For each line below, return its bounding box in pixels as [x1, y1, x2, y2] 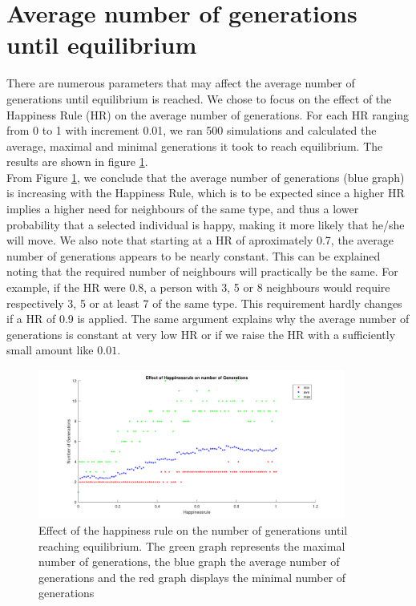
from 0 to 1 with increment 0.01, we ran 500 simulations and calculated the [6, 122, 377, 139]
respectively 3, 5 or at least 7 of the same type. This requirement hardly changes [6, 294, 402, 311]
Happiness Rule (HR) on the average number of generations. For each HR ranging [6, 106, 410, 123]
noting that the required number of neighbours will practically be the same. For [6, 263, 398, 280]
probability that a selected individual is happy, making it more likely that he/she [6, 216, 405, 232]
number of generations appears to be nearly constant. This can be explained [6, 247, 381, 264]
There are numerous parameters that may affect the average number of [6, 75, 355, 91]
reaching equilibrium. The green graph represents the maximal [38, 537, 345, 554]
